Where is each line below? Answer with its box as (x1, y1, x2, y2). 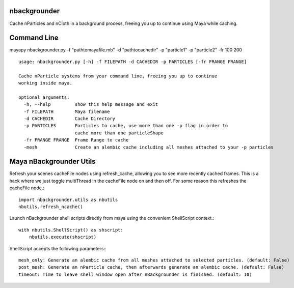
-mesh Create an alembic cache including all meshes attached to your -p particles (23, 144, 274, 150)
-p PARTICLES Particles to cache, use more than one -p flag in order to (23, 123, 228, 129)
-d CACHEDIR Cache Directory (23, 116, 116, 122)
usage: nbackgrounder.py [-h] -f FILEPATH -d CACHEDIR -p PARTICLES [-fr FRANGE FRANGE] (18, 59, 247, 65)
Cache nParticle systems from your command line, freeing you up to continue (18, 73, 218, 79)
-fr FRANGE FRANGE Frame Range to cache (23, 137, 129, 143)
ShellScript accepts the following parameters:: (9, 245, 106, 251)
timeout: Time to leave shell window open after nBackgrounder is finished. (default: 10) (18, 271, 252, 277)
